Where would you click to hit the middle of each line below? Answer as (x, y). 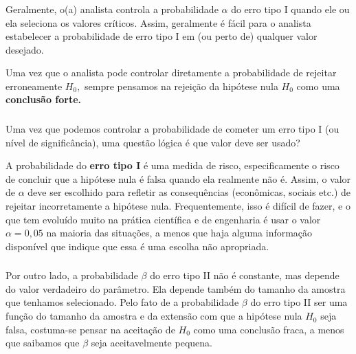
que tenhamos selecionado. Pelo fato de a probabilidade (122, 302)
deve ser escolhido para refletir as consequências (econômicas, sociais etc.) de (189, 192)
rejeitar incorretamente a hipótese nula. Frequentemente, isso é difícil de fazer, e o (178, 205)
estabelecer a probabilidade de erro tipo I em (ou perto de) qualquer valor (162, 36)
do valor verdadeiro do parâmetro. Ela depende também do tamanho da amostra (176, 288)
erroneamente (34, 86)
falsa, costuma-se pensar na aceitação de (90, 329)
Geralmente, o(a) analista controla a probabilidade (112, 9)
